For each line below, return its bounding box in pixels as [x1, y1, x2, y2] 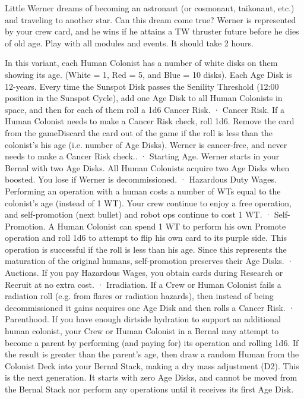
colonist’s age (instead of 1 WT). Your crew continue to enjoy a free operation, [5, 196, 292, 209]
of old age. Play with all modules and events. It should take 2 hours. [5, 36, 254, 49]
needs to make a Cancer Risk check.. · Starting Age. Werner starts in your [5, 150, 280, 162]
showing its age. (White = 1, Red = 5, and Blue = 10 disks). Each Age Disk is [5, 68, 292, 80]
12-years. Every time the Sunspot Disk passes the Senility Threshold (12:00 [5, 80, 279, 92]
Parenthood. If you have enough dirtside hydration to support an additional [5, 313, 281, 325]
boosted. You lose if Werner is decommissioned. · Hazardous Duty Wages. [5, 173, 277, 186]
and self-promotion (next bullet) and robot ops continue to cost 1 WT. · [5, 208, 272, 221]
